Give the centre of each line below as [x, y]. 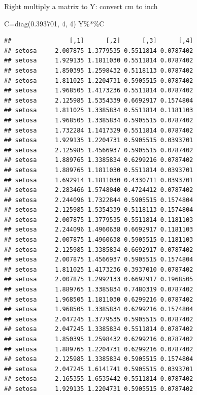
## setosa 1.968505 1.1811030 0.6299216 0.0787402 [99, 299]
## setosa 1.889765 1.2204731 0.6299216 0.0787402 [99, 349]
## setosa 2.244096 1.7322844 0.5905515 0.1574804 [99, 200]
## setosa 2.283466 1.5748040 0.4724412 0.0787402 [99, 190]
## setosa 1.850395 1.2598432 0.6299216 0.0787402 [99, 339]
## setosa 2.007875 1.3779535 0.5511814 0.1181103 [99, 220]
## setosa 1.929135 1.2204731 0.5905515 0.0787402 [99, 389]
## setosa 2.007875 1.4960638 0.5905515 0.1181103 [99, 240]
